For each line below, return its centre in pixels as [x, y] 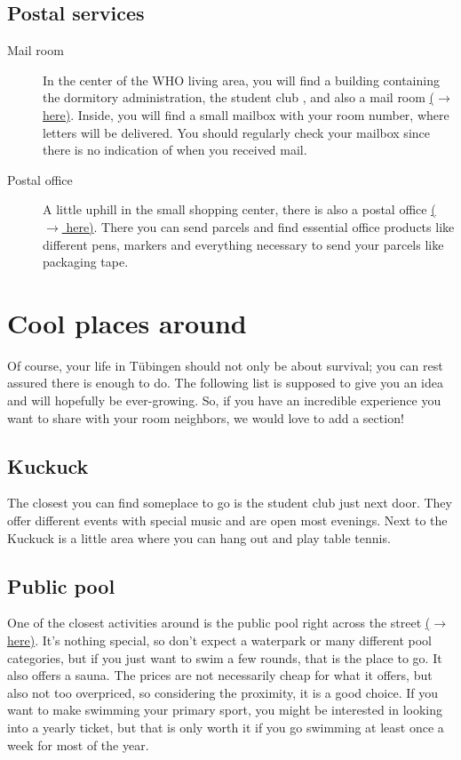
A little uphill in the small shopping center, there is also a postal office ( [239, 209]
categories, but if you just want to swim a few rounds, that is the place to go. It [225, 657]
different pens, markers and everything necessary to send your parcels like [243, 244]
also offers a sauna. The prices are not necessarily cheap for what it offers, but [220, 675]
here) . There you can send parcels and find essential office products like [260, 226]
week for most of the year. [78, 744]
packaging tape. [86, 262]
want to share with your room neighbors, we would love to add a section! [206, 417]
